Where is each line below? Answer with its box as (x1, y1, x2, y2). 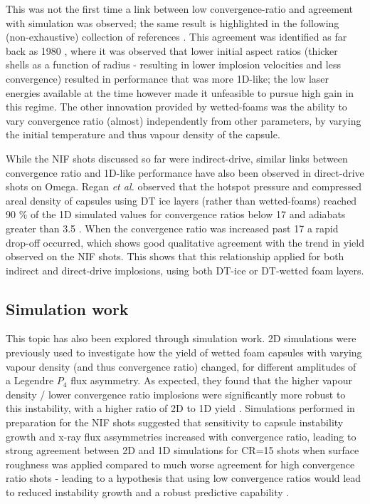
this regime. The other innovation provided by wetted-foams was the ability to (6, 99, 347, 114)
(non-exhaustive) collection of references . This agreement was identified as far (6, 29, 347, 44)
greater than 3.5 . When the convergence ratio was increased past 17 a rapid (6, 220, 339, 235)
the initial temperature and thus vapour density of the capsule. (6, 127, 280, 142)
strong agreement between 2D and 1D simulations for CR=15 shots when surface (6, 443, 359, 458)
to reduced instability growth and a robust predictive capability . (6, 485, 290, 500)
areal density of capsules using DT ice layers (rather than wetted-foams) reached (6, 192, 357, 207)
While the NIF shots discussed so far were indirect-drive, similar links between (6, 150, 348, 165)
